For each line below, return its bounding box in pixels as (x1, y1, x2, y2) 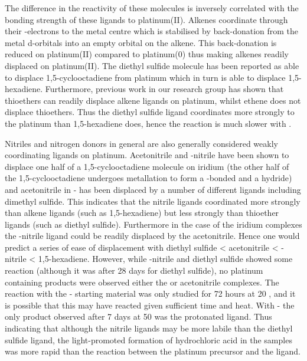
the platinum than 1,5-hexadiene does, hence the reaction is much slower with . (5, 117, 292, 129)
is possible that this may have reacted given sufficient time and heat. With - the (5, 298, 295, 311)
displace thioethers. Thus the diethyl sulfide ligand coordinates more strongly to (5, 106, 295, 118)
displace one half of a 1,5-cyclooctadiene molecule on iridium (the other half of (5, 160, 289, 172)
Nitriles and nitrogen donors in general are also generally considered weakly (5, 137, 278, 149)
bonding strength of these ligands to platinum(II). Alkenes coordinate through (5, 13, 288, 25)
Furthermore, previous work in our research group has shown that (45, 83, 284, 95)
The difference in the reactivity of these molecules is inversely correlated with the (5, 2, 299, 14)
